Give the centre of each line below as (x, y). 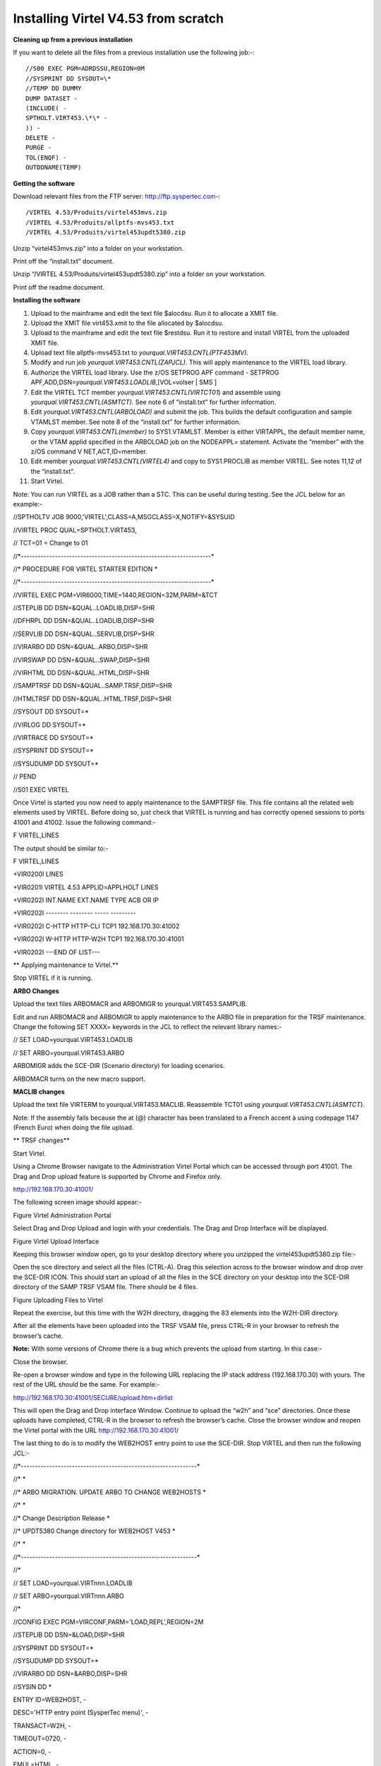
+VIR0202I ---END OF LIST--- (56, 952)
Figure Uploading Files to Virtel (58, 1300)
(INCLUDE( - (46, 108)
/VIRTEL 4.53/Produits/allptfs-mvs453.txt (100, 222)
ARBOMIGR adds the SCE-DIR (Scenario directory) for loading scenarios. (119, 1066)
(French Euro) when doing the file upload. (73, 1127)
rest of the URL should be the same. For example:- (86, 1385)
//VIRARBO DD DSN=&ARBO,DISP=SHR (70, 1673)
